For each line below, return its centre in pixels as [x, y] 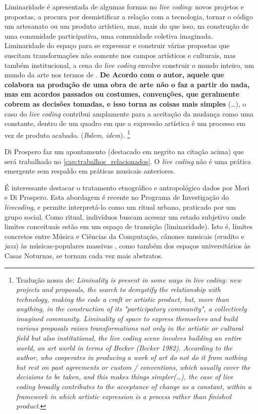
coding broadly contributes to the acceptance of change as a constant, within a [134, 386]
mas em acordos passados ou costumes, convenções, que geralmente [122, 94]
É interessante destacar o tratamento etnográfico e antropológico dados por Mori [127, 187]
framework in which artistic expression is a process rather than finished [124, 396]
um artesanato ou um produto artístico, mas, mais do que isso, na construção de [127, 26]
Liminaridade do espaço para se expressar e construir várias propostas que [117, 45]
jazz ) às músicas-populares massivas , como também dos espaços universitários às [128, 246]
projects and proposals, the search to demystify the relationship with [118, 289]
